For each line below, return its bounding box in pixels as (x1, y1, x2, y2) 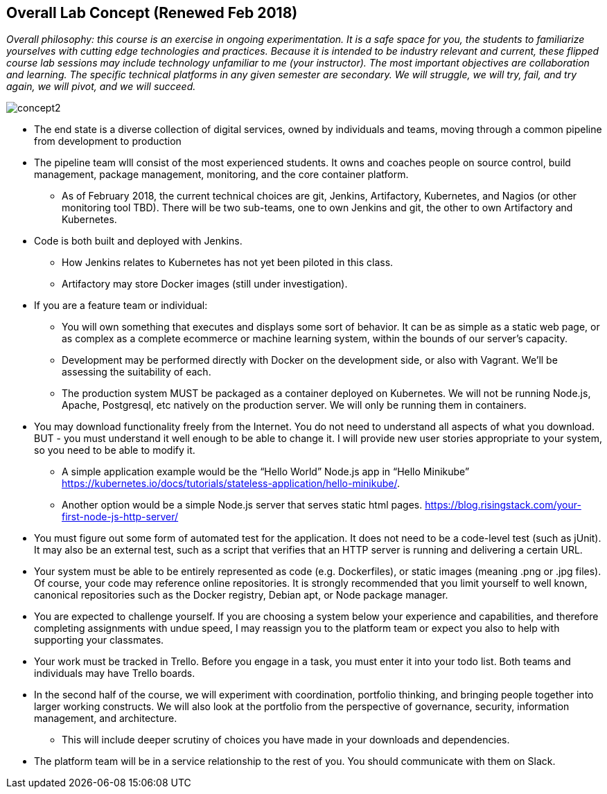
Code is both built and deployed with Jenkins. (34, 235, 243, 247)
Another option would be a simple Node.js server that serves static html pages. (62, 499, 423, 511)
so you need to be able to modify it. (34, 444, 195, 457)
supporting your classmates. (34, 634, 164, 646)
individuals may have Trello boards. (34, 667, 195, 680)
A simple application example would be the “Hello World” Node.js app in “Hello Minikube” (62, 466, 470, 478)
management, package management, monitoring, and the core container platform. (34, 168, 409, 181)
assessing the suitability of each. (62, 366, 211, 378)
